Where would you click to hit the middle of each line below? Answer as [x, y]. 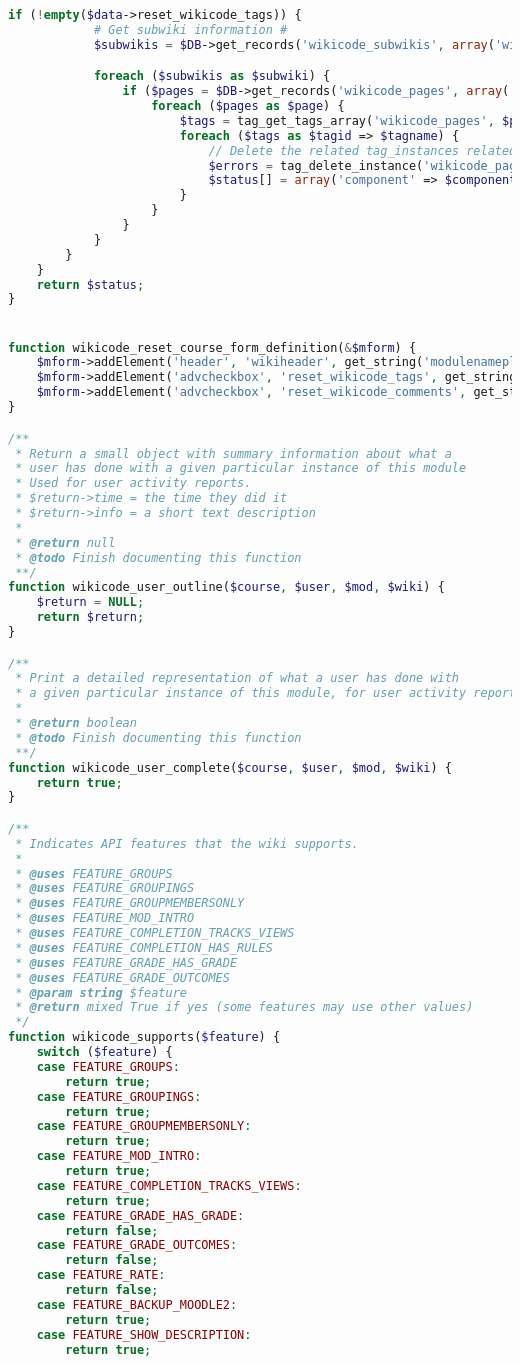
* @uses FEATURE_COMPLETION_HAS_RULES [144, 947]
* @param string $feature [101, 992]
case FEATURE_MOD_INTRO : [119, 1156]
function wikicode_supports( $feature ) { [144, 1037]
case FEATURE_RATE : [101, 1275]
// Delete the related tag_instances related [362, 150]
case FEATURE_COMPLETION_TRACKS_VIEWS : [169, 1185]
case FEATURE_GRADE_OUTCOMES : [137, 1245]
